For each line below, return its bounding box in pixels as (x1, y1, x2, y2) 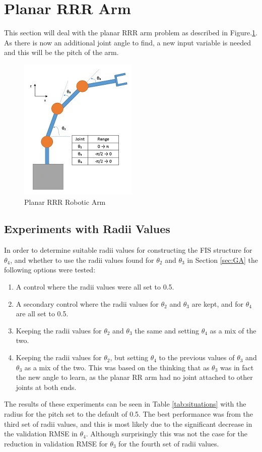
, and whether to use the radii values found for (10, 254, 154, 265)
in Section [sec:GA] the (187, 254, 258, 265)
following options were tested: (4, 264, 96, 275)
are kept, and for (191, 298, 243, 309)
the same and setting (135, 325, 199, 335)
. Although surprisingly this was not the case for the (86, 428, 247, 439)
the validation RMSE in (4, 428, 78, 439)
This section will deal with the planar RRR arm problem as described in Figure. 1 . (4, 27, 257, 38)
